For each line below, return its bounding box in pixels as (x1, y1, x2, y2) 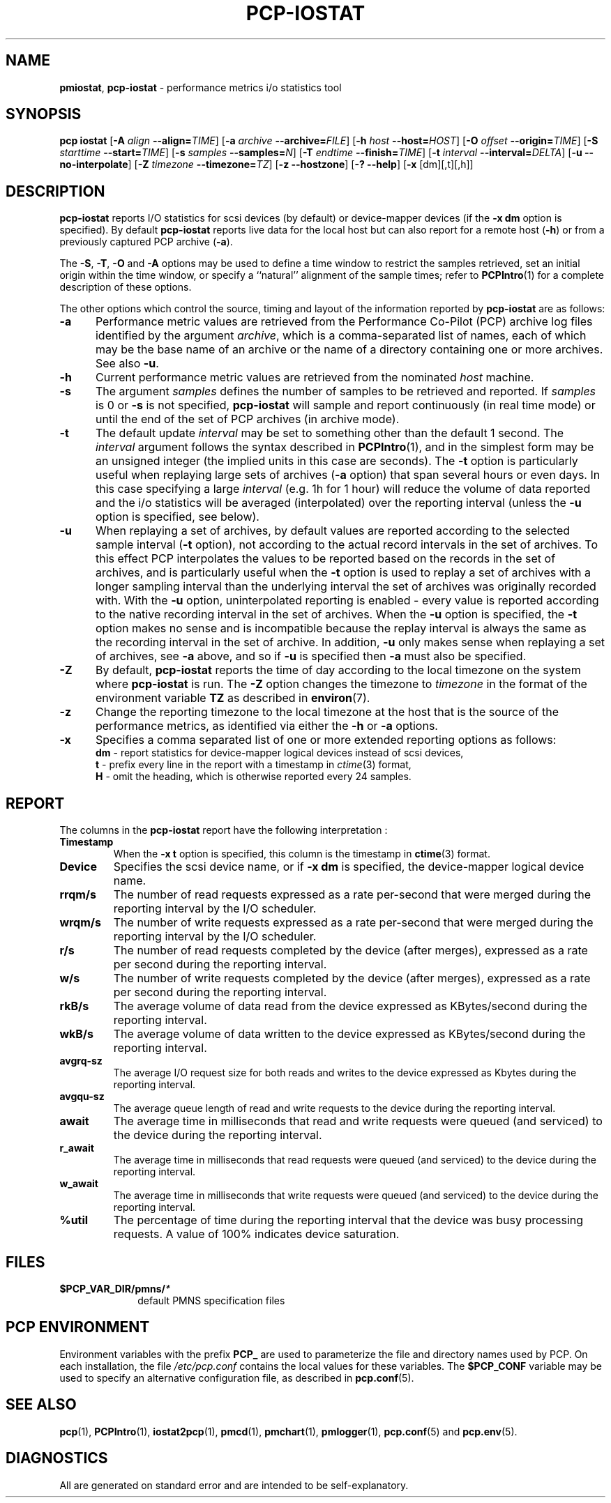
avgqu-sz (59, 1090, 105, 1103)
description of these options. (59, 281, 192, 293)
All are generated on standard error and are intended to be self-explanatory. (59, 1479, 409, 1491)
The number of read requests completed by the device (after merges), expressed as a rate (113, 943, 588, 958)
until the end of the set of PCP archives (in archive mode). (95, 412, 400, 427)
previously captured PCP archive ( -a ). (59, 236, 233, 248)
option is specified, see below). (95, 510, 259, 524)
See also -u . (95, 356, 159, 371)
